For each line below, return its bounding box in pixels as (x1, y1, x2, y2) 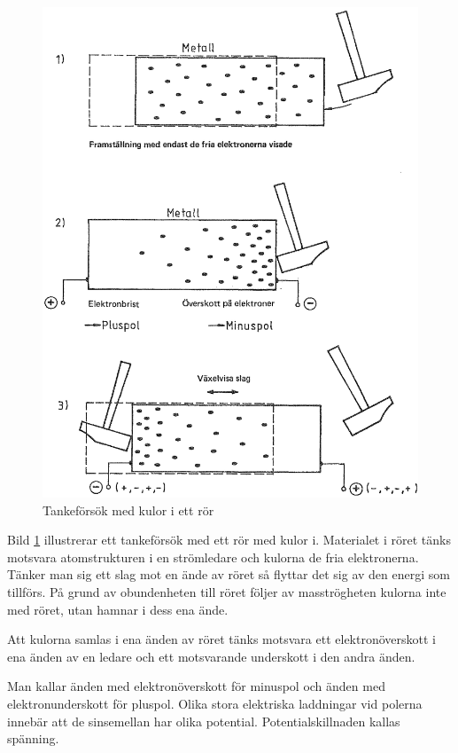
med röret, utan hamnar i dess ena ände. (7, 600, 229, 618)
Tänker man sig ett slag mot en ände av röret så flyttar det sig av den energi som (7, 565, 450, 584)
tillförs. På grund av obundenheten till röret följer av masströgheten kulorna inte (7, 583, 446, 601)
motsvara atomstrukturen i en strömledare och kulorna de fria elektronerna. (7, 547, 419, 566)
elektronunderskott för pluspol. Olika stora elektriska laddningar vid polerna (7, 694, 423, 713)
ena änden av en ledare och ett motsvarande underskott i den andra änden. (7, 647, 415, 665)
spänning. (7, 729, 59, 748)
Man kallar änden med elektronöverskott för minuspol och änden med (7, 677, 385, 695)
